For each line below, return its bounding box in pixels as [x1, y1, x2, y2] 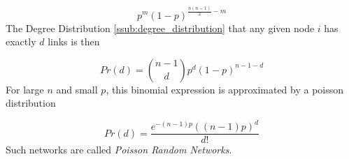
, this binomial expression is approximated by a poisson [106, 82, 344, 96]
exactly [6, 34, 36, 49]
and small [56, 82, 98, 96]
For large [6, 82, 44, 96]
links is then [48, 34, 100, 49]
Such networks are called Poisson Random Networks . [6, 142, 232, 157]
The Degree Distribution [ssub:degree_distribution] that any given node [6, 20, 315, 35]
